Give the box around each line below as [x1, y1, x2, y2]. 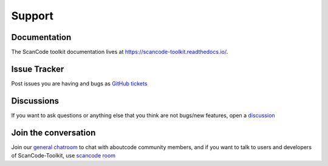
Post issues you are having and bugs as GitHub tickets [11, 79, 148, 87]
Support [11, 9, 54, 22]
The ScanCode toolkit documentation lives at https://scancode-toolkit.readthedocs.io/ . [11, 48, 228, 56]
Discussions [11, 96, 59, 106]
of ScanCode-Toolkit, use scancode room [11, 152, 115, 159]
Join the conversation [11, 127, 96, 138]
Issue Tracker [11, 64, 64, 74]
